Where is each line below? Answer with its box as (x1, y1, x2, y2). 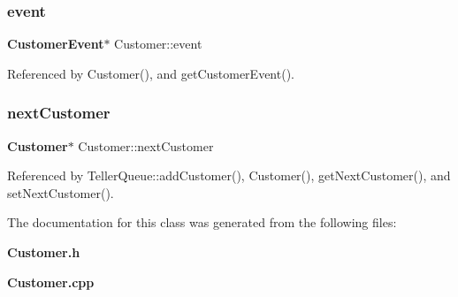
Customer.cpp (7, 272, 95, 291)
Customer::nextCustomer (78, 136, 214, 155)
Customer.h (7, 243, 80, 261)
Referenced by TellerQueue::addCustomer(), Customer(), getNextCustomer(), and (7, 166, 451, 185)
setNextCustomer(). (7, 183, 114, 202)
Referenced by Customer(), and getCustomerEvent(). (7, 64, 294, 82)
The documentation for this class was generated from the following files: (7, 213, 397, 232)
